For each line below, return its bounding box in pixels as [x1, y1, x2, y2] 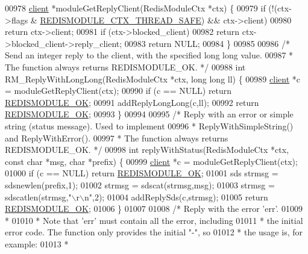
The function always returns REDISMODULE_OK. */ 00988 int [5, 60, 246, 73]
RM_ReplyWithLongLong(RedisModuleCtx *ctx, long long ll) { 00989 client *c [5, 72, 300, 85]
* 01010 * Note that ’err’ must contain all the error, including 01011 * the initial [5, 214, 303, 226]
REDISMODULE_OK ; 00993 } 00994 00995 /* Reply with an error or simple [5, 108, 294, 120]
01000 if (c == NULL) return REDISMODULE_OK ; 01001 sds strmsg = [5, 167, 278, 179]
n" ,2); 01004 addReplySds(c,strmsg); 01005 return [84, 190, 268, 203]
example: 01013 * [5, 237, 69, 250]
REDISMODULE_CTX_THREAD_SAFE [40, 13, 201, 26]
